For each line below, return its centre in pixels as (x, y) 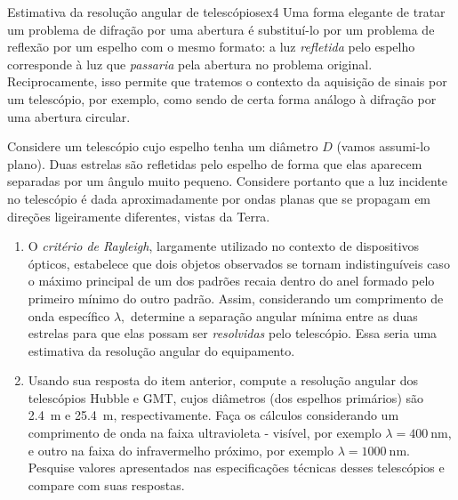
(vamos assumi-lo (383, 146)
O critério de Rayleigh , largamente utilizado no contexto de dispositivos (224, 246)
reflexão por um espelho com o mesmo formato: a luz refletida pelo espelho (211, 47)
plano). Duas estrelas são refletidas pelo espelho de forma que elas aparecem (215, 163)
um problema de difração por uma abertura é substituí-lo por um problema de (221, 29)
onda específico (69, 315)
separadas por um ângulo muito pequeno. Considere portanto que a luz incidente (228, 181)
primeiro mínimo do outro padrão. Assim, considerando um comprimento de (236, 298)
